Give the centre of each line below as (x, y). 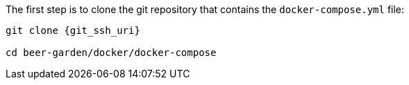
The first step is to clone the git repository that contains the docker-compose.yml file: (205, 9)
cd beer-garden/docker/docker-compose (111, 53)
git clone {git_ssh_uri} (73, 30)
